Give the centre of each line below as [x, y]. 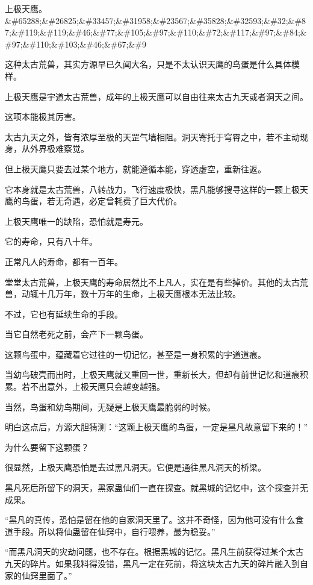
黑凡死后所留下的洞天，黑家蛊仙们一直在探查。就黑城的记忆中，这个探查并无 [156, 488]
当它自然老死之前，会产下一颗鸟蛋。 [76, 334]
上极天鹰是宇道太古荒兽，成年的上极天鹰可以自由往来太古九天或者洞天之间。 [156, 96]
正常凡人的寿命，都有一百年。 [64, 261]
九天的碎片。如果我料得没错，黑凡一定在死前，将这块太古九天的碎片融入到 [152, 563]
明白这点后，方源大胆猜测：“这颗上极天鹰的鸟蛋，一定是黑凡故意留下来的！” [156, 427]
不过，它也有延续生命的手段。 [64, 314]
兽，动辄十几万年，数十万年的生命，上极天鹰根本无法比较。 [123, 294]
